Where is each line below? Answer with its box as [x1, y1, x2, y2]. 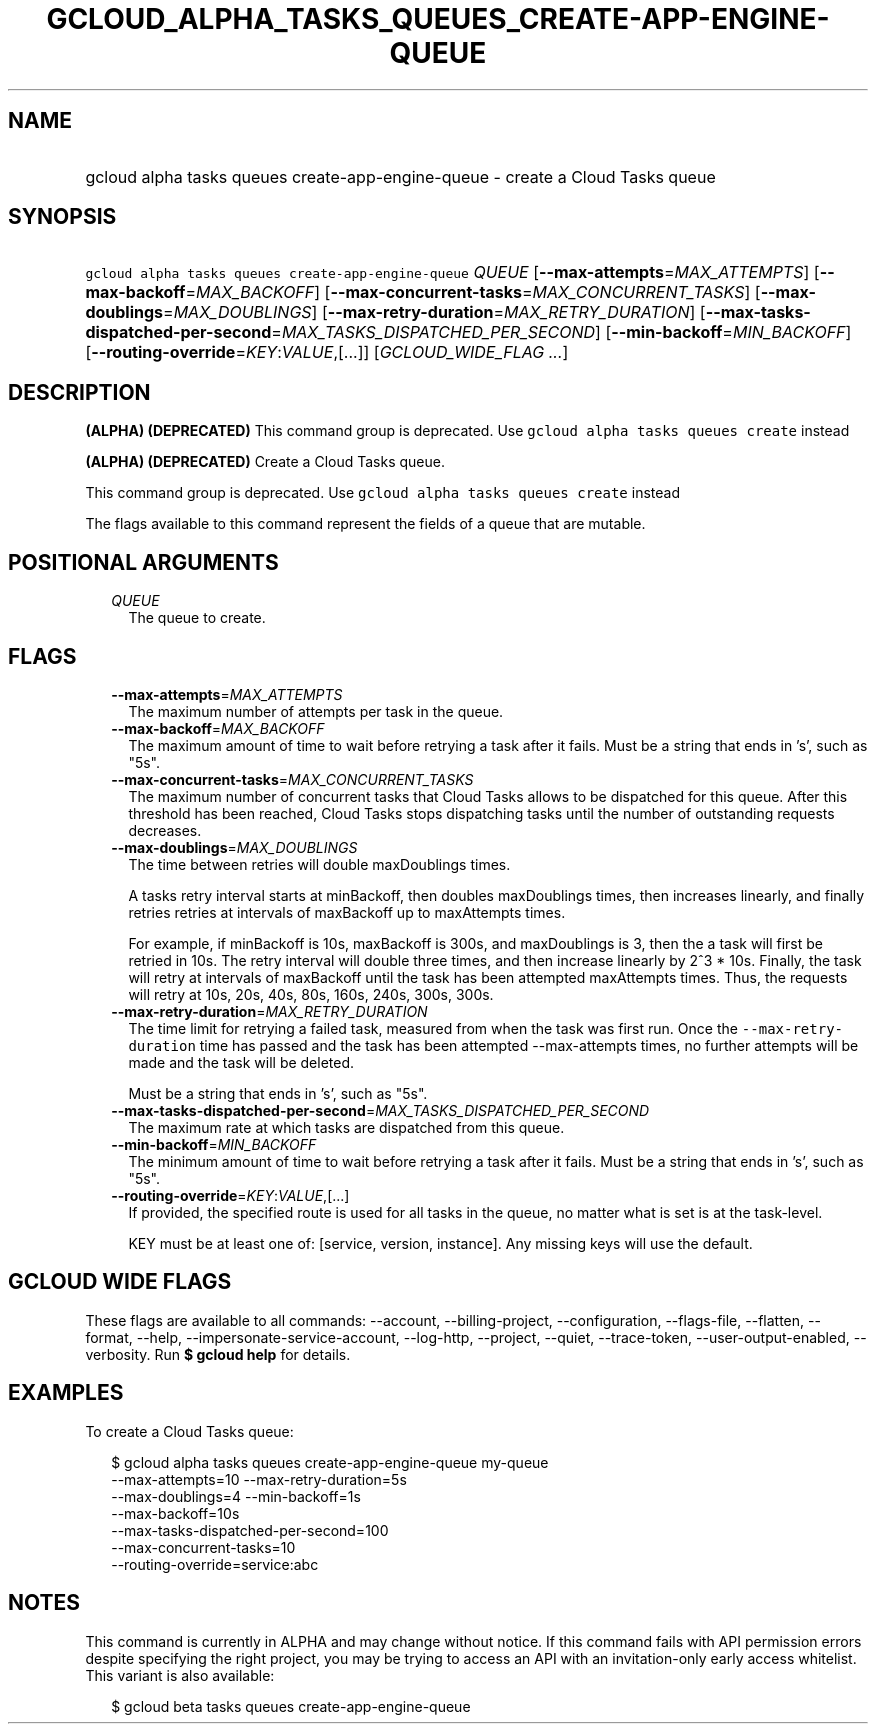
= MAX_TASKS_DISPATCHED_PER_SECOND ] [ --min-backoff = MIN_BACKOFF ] [271, 322, 852, 343]
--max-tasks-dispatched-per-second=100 [111, 1521, 389, 1539]
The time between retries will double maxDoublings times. [128, 855, 511, 873]
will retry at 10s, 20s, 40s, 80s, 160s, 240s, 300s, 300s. [128, 985, 494, 1003]
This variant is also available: [85, 1666, 275, 1684]
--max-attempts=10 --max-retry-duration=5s [111, 1470, 407, 1488]
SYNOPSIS [8, 204, 117, 230]
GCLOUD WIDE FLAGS [8, 1269, 232, 1295]
